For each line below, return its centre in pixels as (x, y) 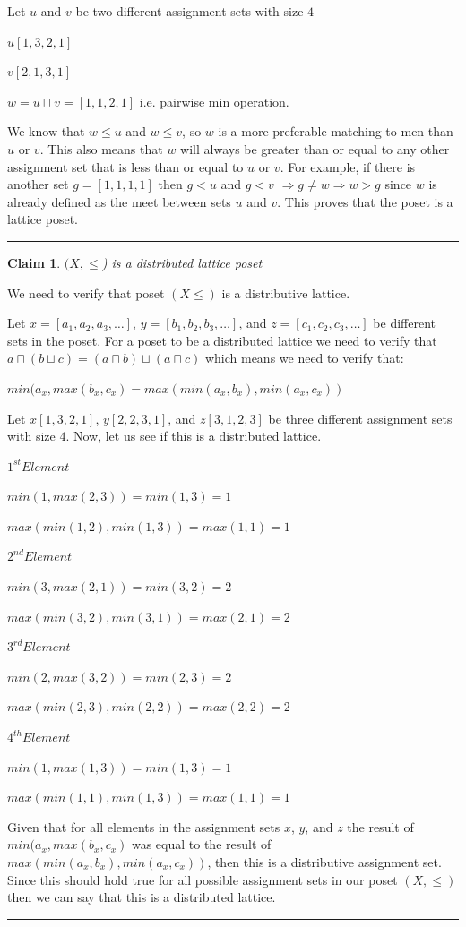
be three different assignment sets (360, 418)
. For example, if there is (348, 166)
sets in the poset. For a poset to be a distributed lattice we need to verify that (222, 340)
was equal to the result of (201, 844)
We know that (46, 131)
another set (38, 184)
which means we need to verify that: (304, 358)
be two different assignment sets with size (190, 11)
